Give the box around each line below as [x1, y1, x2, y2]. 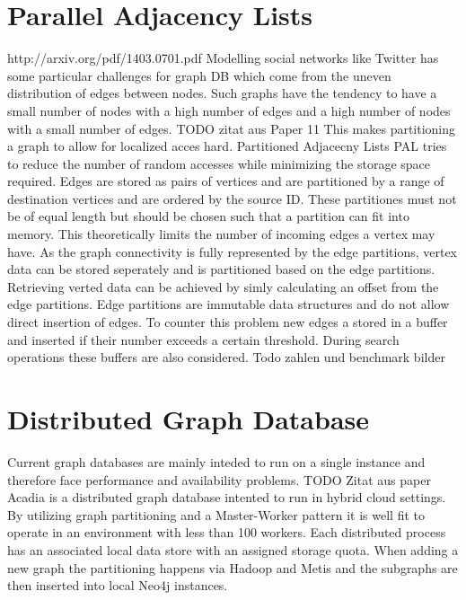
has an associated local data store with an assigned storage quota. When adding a [7, 540, 459, 559]
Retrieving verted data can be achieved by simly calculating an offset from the [7, 277, 439, 296]
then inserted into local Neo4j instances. [7, 576, 228, 595]
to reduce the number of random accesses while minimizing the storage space [7, 154, 431, 172]
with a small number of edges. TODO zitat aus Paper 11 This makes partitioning [7, 119, 456, 137]
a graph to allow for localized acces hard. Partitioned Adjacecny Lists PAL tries [7, 137, 447, 155]
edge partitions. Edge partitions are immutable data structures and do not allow [7, 295, 450, 313]
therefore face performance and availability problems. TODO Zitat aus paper [7, 470, 431, 489]
